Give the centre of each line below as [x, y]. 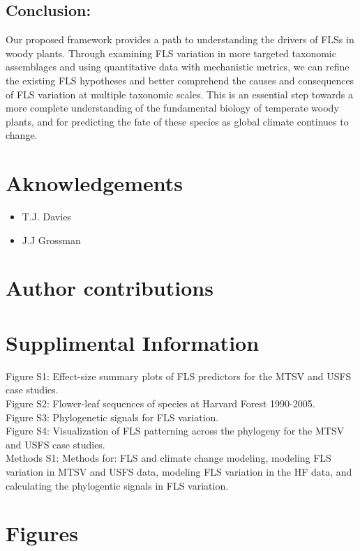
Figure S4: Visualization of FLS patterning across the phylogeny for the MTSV [175, 431]
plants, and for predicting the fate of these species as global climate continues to [177, 121]
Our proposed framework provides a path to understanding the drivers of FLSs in [180, 39]
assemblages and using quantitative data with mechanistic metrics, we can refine [178, 67]
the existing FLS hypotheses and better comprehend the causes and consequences [180, 80]
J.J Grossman [51, 240]
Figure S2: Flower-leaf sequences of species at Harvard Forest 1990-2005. [160, 403]
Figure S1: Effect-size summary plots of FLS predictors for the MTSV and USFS [179, 376]
